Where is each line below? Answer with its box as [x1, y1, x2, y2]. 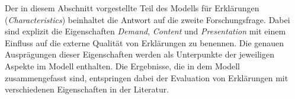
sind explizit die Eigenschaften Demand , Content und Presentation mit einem [5, 25, 286, 37]
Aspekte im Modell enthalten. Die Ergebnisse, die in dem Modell [5, 59, 240, 72]
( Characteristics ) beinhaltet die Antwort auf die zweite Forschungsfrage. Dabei [5, 13, 290, 25]
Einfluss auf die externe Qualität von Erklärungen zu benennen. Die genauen [5, 36, 284, 49]
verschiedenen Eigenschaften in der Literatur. [5, 83, 169, 95]
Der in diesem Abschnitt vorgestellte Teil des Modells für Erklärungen [5, 2, 259, 14]
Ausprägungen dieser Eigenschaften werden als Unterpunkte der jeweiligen [5, 48, 274, 60]
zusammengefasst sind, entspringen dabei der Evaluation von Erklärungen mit [5, 71, 288, 84]
